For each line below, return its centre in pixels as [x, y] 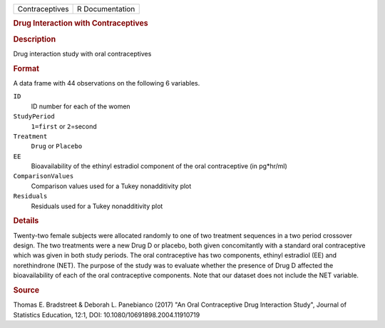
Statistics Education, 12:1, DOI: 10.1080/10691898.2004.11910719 [107, 314]
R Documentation [106, 9]
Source [26, 290]
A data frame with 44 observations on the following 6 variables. [107, 83]
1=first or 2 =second [64, 126]
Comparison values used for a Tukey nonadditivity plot [111, 186]
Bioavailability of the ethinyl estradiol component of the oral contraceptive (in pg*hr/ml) [159, 166]
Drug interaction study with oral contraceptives [82, 53]
